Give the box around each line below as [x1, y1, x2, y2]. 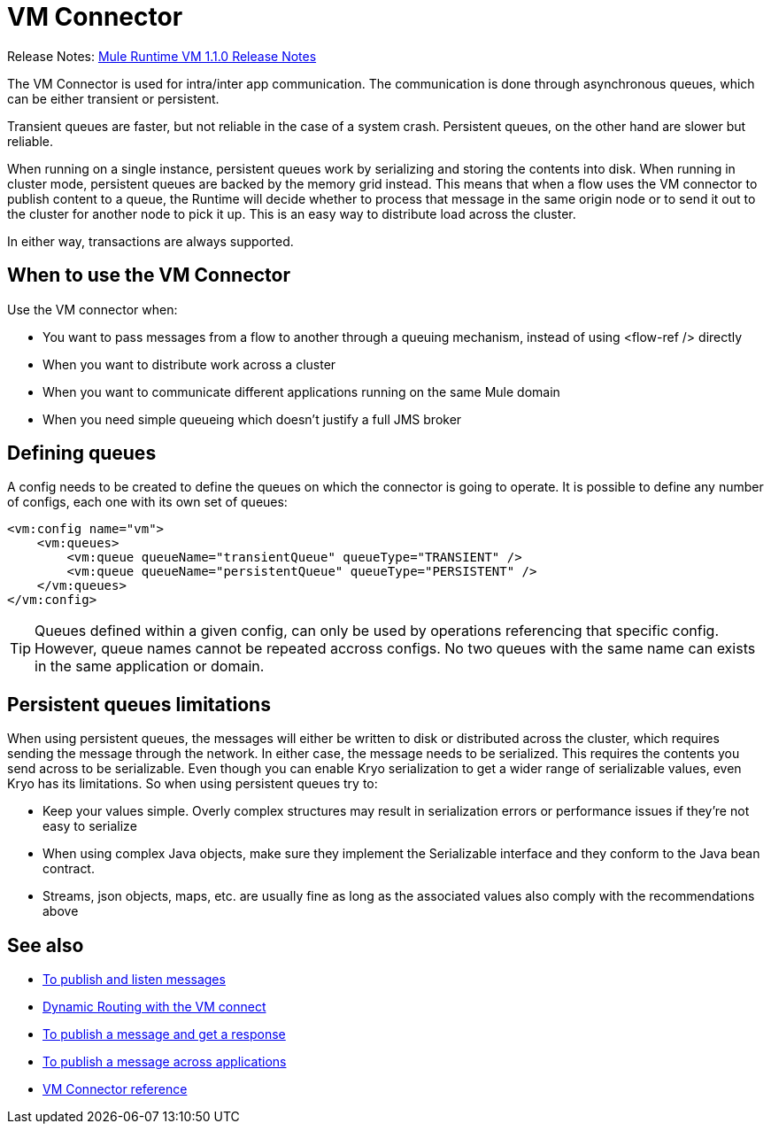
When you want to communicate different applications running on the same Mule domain [42, 383, 560, 399]
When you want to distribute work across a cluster [42, 356, 336, 372]
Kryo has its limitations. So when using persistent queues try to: [7, 776, 378, 792]
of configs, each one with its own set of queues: [7, 494, 288, 510]
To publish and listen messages [42, 972, 226, 988]
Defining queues [7, 442, 157, 465]
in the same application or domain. [35, 657, 265, 676]
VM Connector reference [42, 1081, 188, 1097]
